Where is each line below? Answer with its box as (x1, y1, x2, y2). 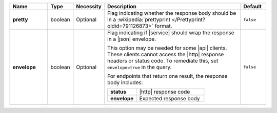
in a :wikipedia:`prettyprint (107, 16, 171, 23)
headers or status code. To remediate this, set (107, 57, 219, 64)
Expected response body (139, 95, 200, 102)
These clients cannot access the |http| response (107, 51, 224, 58)
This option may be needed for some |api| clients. (107, 44, 227, 51)
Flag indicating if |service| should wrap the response (107, 29, 234, 36)
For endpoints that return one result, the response (107, 73, 228, 79)
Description (107, 3, 137, 10)
